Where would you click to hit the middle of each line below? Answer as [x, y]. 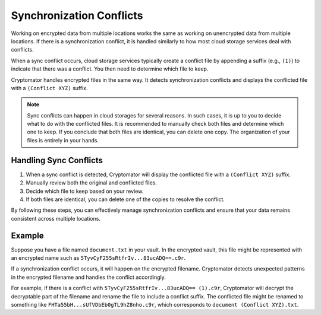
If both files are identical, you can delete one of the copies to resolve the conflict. [125, 199]
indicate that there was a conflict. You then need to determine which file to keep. [110, 69]
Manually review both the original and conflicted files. [92, 183]
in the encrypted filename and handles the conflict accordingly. [89, 277]
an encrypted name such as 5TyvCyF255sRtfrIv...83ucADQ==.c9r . [98, 258]
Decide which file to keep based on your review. [85, 191]
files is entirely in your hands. [63, 140]
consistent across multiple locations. [56, 218]
